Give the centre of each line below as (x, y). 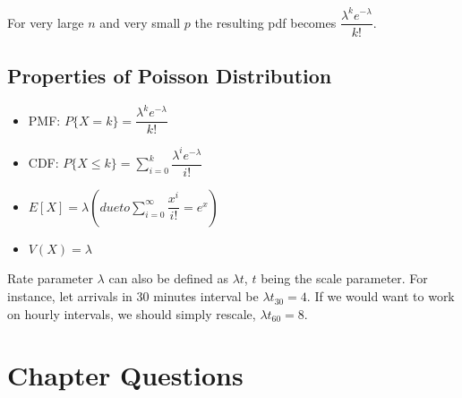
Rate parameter (50, 278)
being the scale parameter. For (344, 278)
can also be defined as (168, 278)
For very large (46, 22)
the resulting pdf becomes (265, 22)
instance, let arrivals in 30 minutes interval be (133, 296)
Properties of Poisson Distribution (170, 75)
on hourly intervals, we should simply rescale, (132, 313)
